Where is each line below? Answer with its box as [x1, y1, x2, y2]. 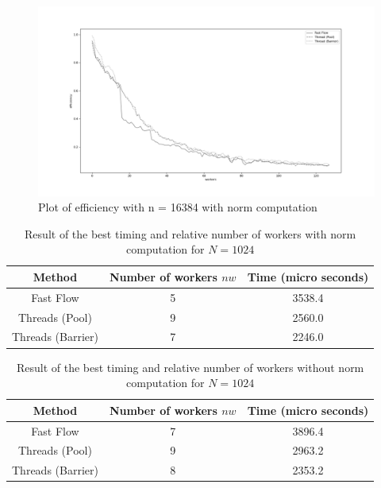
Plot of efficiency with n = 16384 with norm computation [38, 199, 317, 215]
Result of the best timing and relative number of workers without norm [16, 358, 364, 375]
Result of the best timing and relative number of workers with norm [25, 225, 356, 242]
